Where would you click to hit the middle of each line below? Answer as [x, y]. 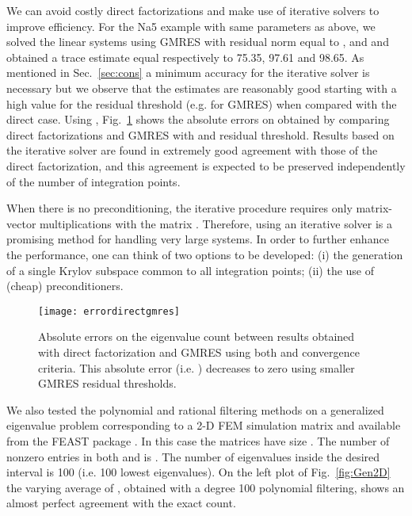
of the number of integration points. [93, 181]
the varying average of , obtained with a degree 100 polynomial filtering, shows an [206, 487]
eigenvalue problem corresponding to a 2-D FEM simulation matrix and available [204, 425]
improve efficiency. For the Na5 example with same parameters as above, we [191, 26]
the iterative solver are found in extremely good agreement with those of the [192, 150]
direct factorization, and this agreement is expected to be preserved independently [206, 165]
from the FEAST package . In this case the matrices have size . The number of [198, 440]
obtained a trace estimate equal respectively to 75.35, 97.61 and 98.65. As [185, 57]
